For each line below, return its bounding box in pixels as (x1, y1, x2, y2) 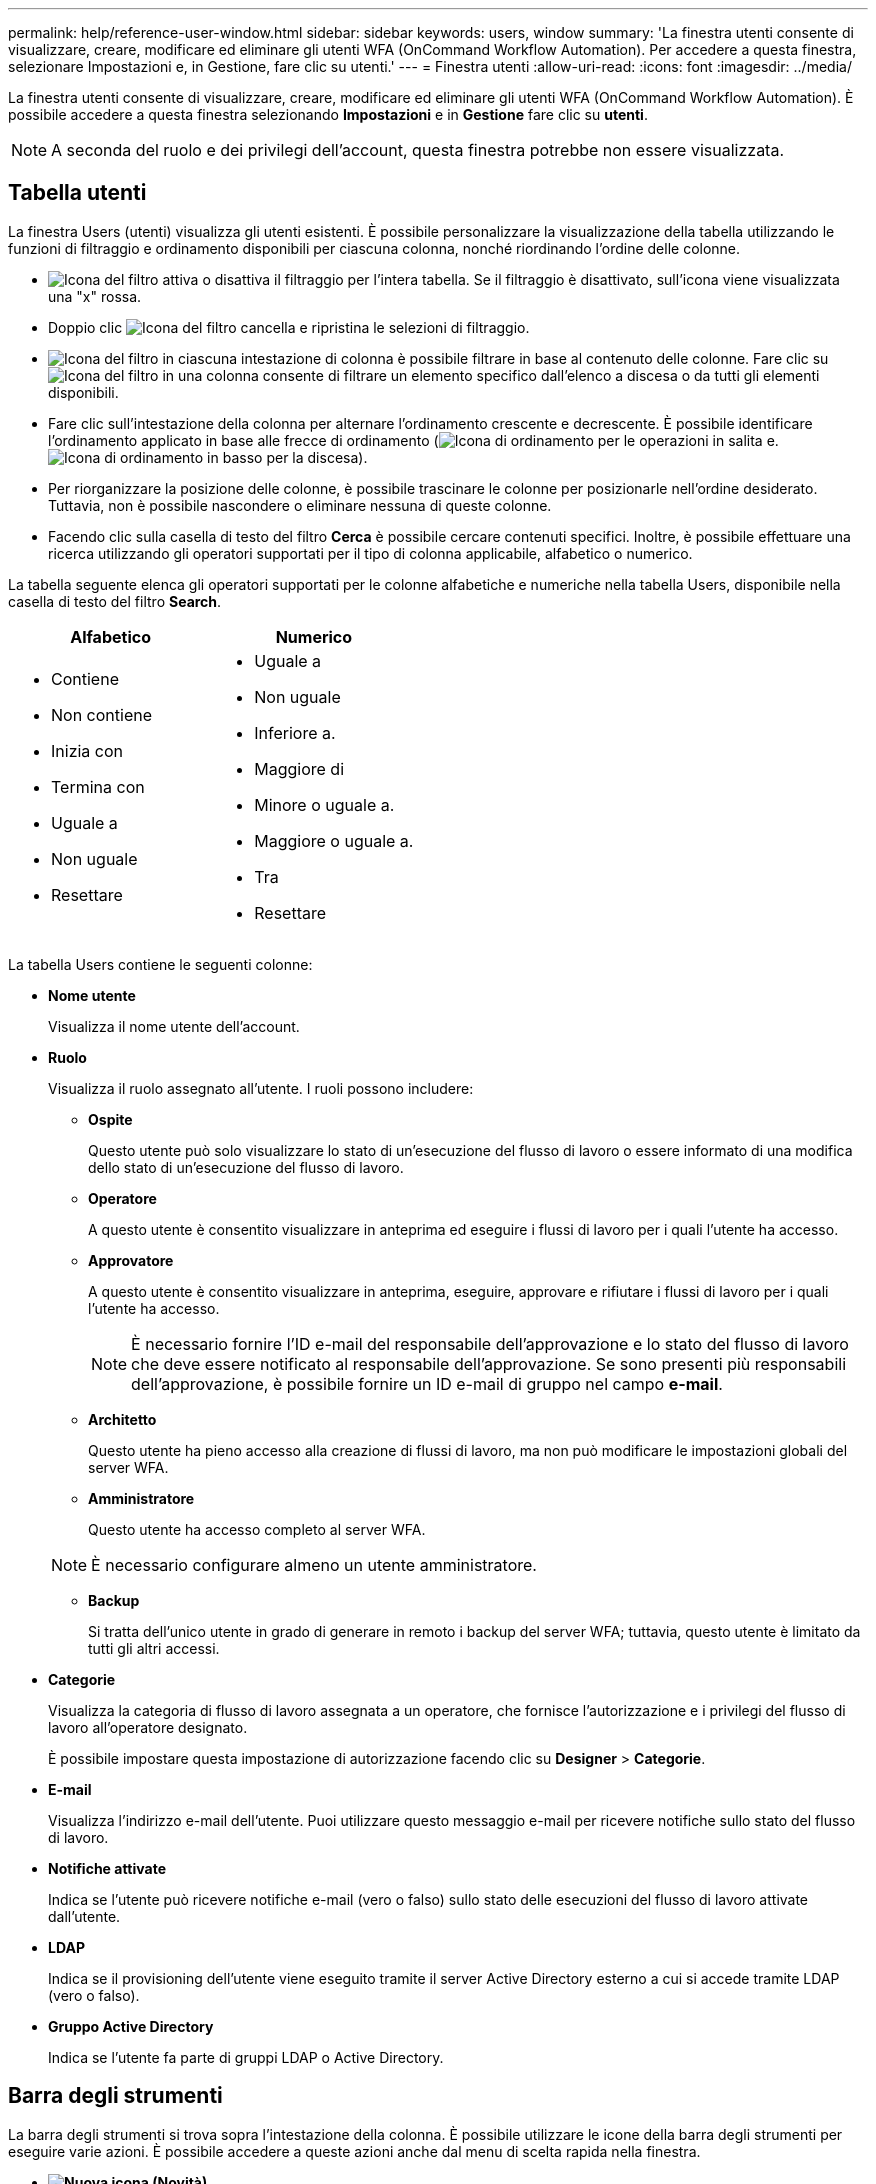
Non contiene (51, 704, 153, 725)
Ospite (88, 1110, 133, 1128)
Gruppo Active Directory (48, 2017, 214, 2035)
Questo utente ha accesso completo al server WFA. (88, 1520, 426, 1538)
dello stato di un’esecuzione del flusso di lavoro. (88, 1158, 404, 1176)
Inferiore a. (254, 722, 336, 743)
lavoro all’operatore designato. (48, 1718, 248, 1736)
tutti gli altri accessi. (88, 1639, 220, 1657)
